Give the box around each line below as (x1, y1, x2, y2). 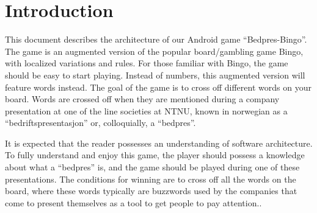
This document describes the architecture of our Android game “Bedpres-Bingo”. (5, 33, 307, 46)
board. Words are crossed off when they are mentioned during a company (5, 93, 280, 105)
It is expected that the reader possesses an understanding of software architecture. (5, 136, 313, 149)
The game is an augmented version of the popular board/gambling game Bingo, (5, 44, 304, 57)
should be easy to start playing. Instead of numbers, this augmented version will (5, 68, 305, 81)
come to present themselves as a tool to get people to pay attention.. (5, 196, 262, 209)
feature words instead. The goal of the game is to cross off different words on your (5, 80, 312, 93)
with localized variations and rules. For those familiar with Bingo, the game (5, 57, 288, 69)
